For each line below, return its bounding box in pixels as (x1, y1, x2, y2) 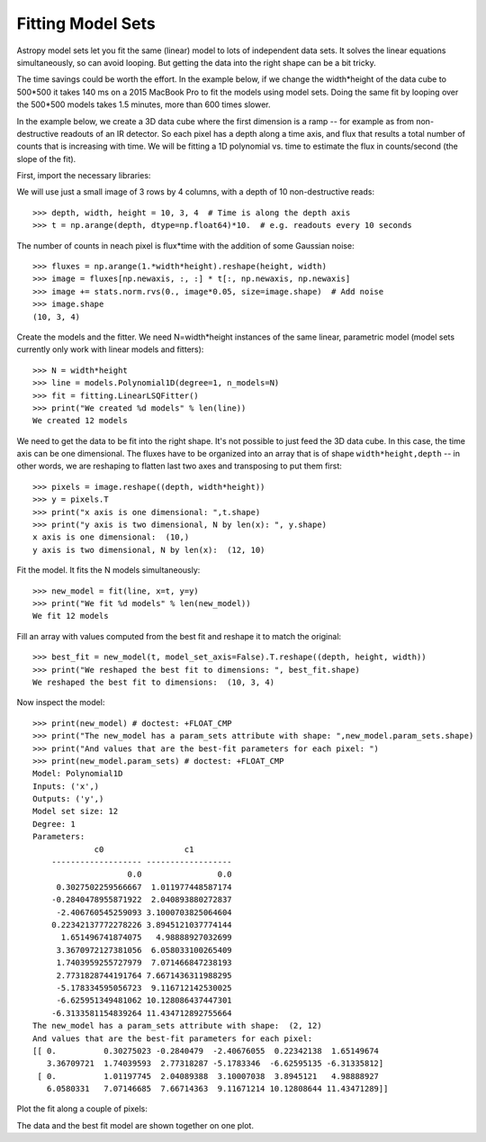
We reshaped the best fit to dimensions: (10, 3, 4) (32, 676, 274, 687)
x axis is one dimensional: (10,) (32, 532, 190, 542)
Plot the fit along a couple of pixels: (16, 1103, 148, 1114)
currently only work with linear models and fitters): (16, 344, 204, 355)
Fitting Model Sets (16, 14, 157, 33)
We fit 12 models (32, 611, 109, 621)
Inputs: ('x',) (32, 781, 100, 792)
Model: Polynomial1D (32, 768, 123, 779)
